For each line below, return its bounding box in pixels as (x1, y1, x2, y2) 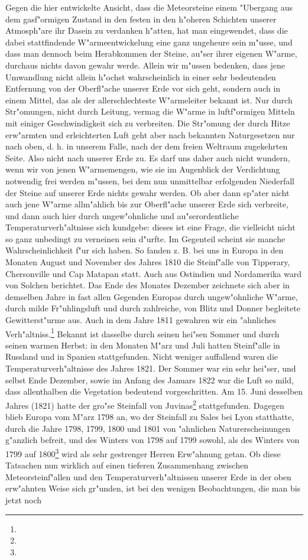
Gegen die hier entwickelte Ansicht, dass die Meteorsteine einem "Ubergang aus (5, 1, 293, 13)
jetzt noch (5, 493, 42, 506)
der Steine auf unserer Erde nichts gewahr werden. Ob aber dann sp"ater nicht (5, 186, 290, 198)
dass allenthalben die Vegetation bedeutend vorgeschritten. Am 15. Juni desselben (5, 385, 303, 398)
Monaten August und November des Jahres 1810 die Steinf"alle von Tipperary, (5, 256, 290, 268)
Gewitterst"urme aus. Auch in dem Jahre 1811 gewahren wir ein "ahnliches (5, 314, 276, 326)
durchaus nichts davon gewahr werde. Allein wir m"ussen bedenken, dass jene (5, 58, 285, 71)
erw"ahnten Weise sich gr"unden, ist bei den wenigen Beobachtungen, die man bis (5, 482, 301, 494)
